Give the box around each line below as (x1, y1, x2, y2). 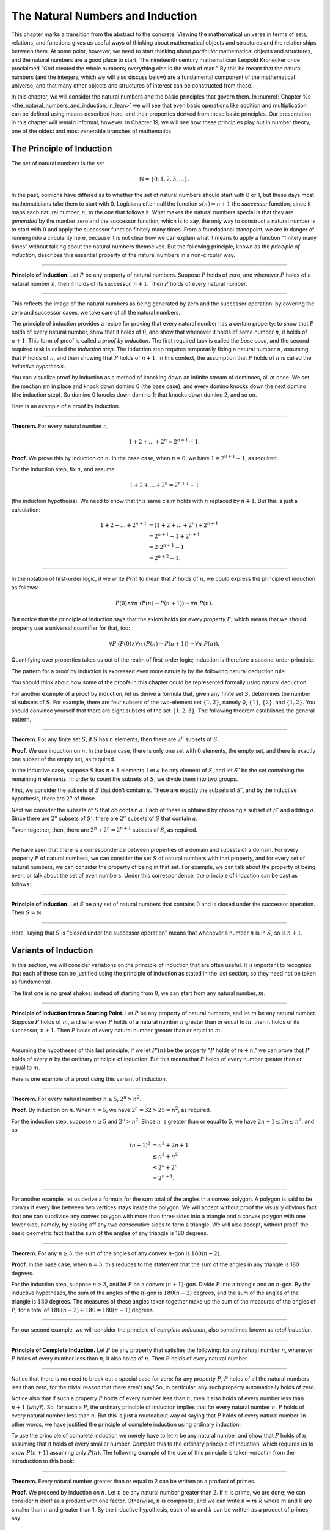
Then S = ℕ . (11, 909, 43, 916)
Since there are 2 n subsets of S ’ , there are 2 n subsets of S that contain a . (11, 814, 198, 823)
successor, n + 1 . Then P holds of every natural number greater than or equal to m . (11, 1027, 222, 1034)
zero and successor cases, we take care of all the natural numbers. (11, 308, 180, 316)
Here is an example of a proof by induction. (11, 402, 120, 409)
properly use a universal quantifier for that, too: (11, 624, 131, 632)
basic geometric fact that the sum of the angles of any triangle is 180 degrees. (11, 1230, 208, 1237)
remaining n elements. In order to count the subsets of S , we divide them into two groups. (11, 775, 238, 783)
